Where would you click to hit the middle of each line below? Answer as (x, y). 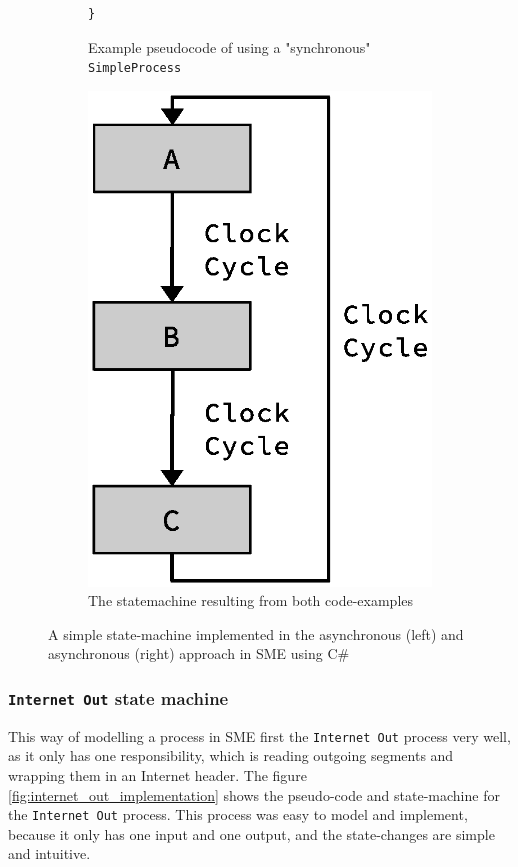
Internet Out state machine (118, 697)
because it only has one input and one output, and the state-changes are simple (251, 833)
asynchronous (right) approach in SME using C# (199, 653)
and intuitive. (49, 853)
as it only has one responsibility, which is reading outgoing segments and (231, 755)
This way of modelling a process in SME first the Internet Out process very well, (259, 735)
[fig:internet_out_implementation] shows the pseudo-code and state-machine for (254, 794)
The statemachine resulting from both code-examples (251, 600)
